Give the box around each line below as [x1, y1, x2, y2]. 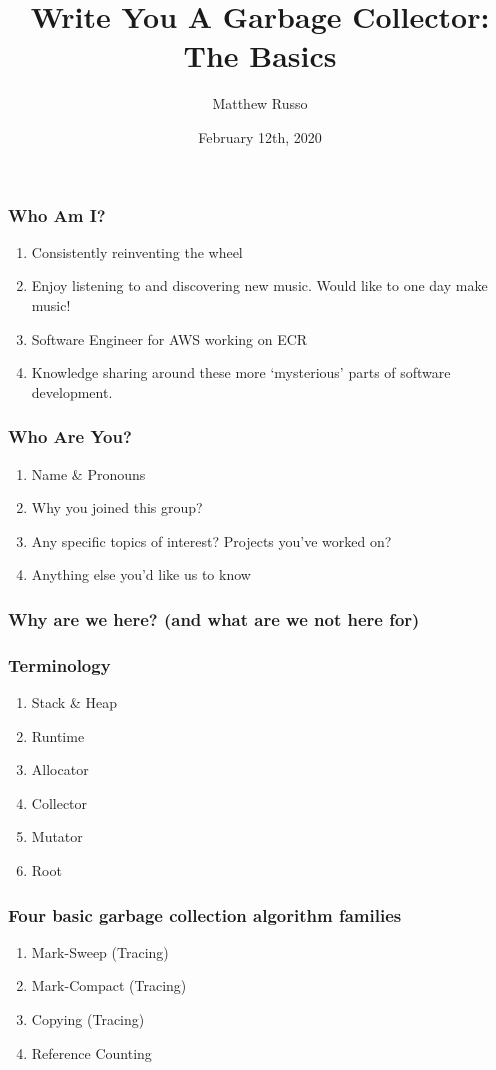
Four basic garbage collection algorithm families [8, 902, 402, 927]
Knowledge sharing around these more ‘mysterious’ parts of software [31, 362, 451, 383]
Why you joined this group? [31, 497, 203, 518]
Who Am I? [8, 202, 106, 227]
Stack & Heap [31, 692, 117, 713]
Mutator [31, 826, 83, 847]
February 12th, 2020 [198, 126, 322, 147]
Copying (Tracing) [31, 1008, 145, 1029]
